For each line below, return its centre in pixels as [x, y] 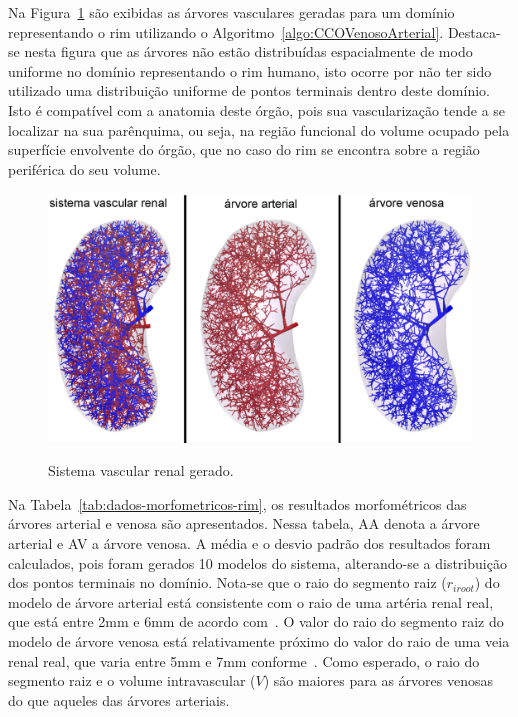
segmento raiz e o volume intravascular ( [132, 680]
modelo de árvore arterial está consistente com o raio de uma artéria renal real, [251, 601]
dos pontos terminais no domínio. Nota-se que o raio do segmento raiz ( [227, 582]
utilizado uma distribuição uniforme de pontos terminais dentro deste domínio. [249, 90]
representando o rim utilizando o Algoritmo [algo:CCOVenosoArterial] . [226, 31]
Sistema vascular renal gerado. [141, 470]
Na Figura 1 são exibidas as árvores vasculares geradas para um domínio [231, 12]
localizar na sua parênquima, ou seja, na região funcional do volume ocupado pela [259, 129]
